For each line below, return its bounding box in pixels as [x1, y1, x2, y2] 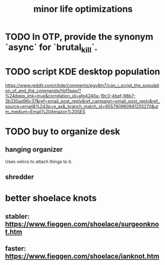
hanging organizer [5, 146, 63, 154]
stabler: [5, 212, 30, 221]
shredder [5, 173, 34, 181]
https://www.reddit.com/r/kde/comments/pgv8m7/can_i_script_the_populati [5, 82, 160, 88]
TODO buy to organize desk [5, 126, 121, 137]
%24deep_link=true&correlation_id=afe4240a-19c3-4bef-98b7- [5, 93, 136, 99]
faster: [5, 244, 26, 253]
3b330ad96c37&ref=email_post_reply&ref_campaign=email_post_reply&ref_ [5, 98, 160, 104]
